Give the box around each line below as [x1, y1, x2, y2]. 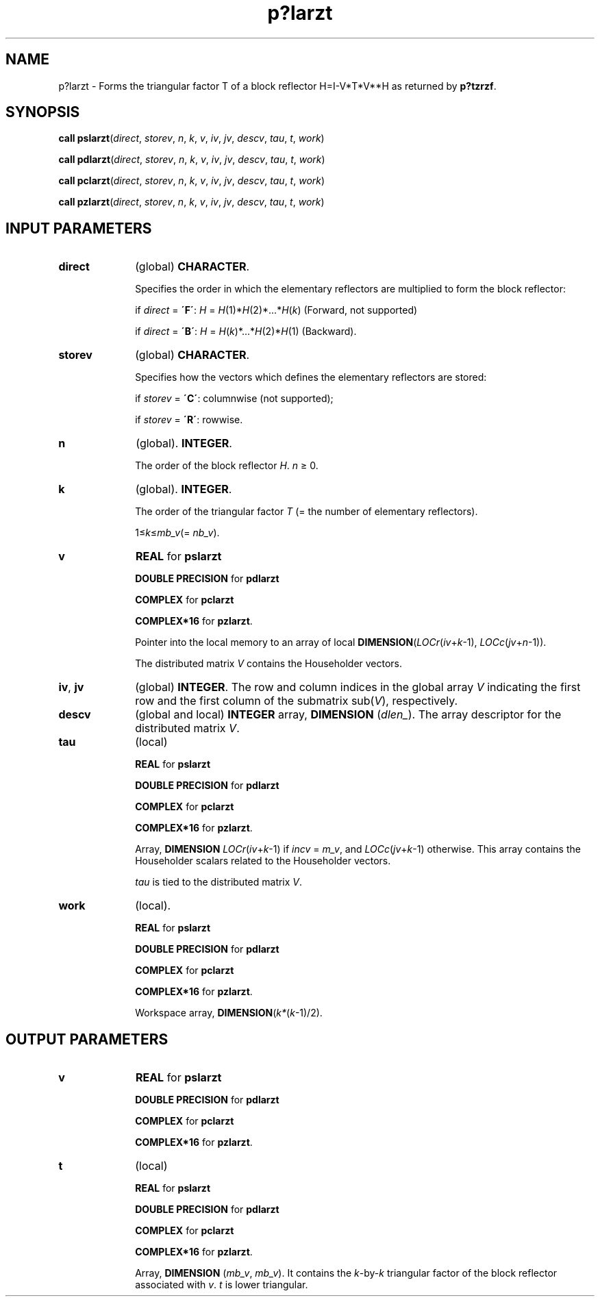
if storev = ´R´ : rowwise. [135, 414, 243, 426]
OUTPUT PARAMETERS [5, 1030, 168, 1048]
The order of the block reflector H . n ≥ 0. [135, 460, 318, 472]
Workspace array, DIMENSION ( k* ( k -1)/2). [135, 1007, 323, 1019]
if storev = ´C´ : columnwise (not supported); [135, 392, 334, 405]
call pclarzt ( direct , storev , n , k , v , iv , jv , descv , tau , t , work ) [58, 175, 325, 187]
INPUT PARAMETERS [5, 219, 152, 237]
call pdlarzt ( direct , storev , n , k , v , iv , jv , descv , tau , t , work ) [58, 153, 325, 166]
